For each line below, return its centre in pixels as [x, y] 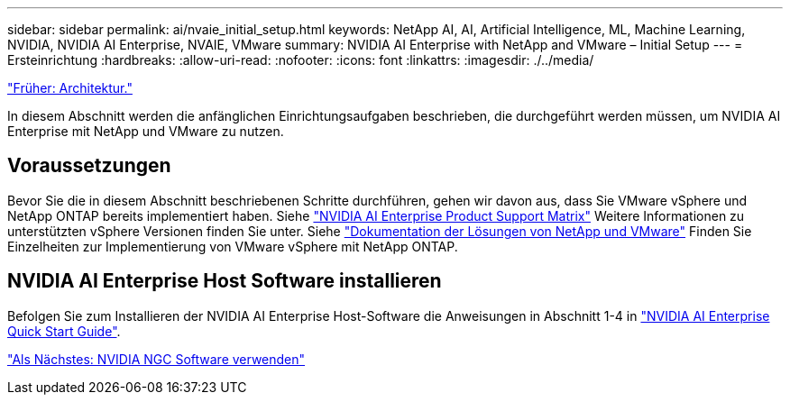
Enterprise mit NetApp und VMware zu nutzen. [146, 131]
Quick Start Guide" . [64, 331]
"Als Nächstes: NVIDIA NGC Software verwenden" [156, 359]
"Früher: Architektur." [70, 88]
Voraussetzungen [89, 166]
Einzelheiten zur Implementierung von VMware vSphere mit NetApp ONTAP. [233, 246]
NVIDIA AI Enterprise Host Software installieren [225, 281]
